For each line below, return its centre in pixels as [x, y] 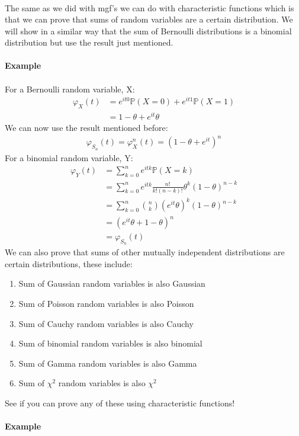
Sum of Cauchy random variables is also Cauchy [106, 323]
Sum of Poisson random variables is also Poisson [106, 304]
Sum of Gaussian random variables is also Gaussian [112, 283]
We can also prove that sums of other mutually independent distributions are [145, 252]
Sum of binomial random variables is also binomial [110, 343]
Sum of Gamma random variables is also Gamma [108, 363]
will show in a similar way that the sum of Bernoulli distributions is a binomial [148, 31]
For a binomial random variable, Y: [69, 157]
